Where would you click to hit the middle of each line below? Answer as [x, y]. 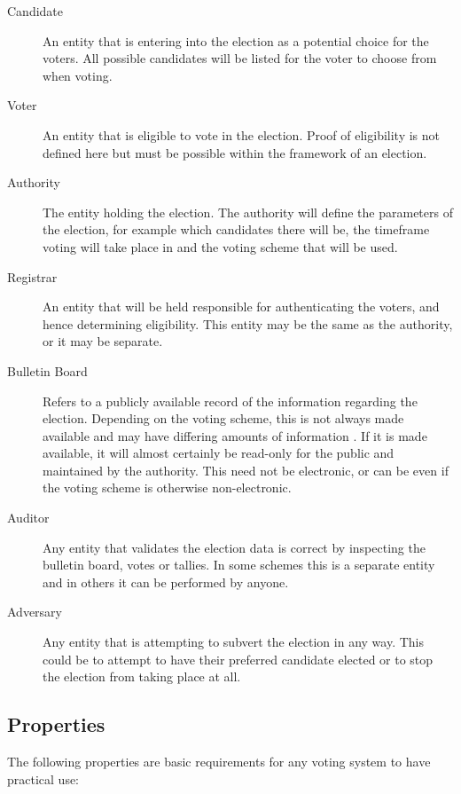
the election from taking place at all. [142, 676]
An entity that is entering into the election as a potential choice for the [236, 40]
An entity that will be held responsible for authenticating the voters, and [241, 307]
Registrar [32, 276]
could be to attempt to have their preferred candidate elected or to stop [238, 659]
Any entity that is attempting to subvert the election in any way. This [233, 642]
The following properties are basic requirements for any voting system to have [219, 762]
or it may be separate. [103, 341]
